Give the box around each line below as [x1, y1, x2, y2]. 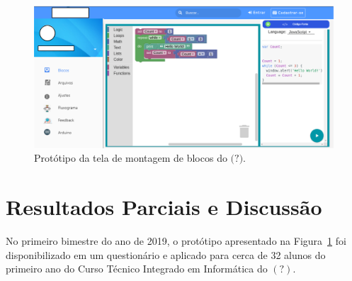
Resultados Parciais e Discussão [6, 192, 322, 221]
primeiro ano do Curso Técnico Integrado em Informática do [6, 261, 268, 276]
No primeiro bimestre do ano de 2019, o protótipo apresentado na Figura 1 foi [6, 233, 346, 248]
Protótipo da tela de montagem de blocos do [34, 150, 227, 165]
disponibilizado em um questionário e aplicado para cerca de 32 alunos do [6, 247, 326, 262]
